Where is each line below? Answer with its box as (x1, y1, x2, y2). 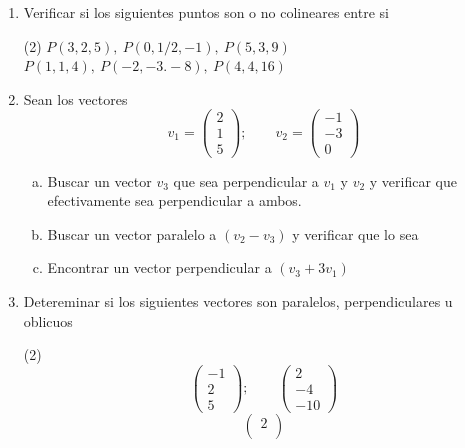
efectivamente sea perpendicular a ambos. (47, 190, 302, 211)
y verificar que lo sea (292, 223, 419, 244)
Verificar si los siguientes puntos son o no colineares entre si (23, 2, 389, 22)
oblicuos (23, 310, 73, 331)
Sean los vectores (23, 88, 128, 109)
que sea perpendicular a (173, 170, 319, 191)
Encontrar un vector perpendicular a (47, 257, 272, 278)
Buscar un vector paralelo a (47, 223, 217, 244)
